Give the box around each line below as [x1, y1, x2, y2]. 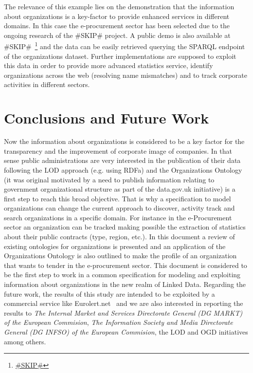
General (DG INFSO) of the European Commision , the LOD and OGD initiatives [4, 327, 248, 337]
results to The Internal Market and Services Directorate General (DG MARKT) [4, 307, 243, 318]
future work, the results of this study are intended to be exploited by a [4, 288, 215, 299]
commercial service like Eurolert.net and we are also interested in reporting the [4, 298, 243, 308]
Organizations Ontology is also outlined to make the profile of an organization [4, 250, 237, 261]
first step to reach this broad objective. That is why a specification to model [4, 193, 231, 203]
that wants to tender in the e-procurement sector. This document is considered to [4, 260, 247, 270]
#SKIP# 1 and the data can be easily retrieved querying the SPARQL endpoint [4, 40, 245, 52]
